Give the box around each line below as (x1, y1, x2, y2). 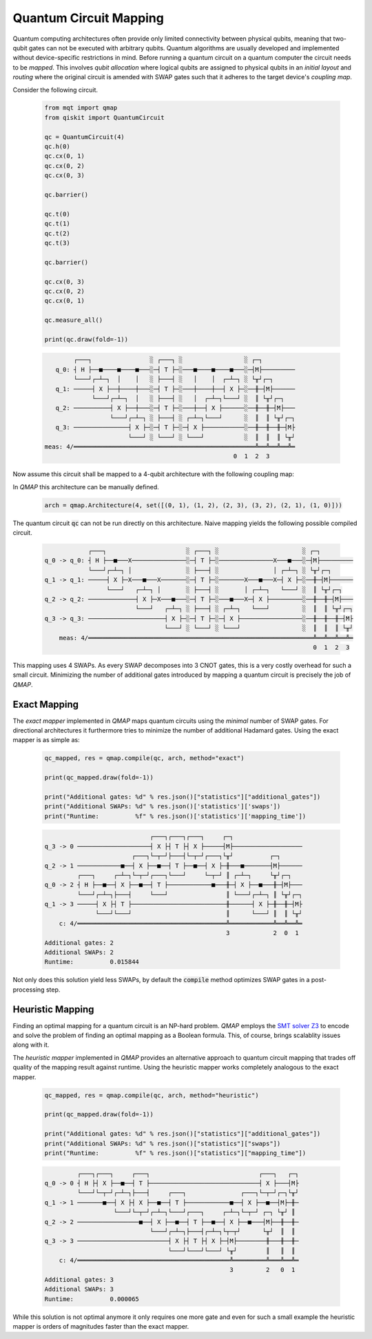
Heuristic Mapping (12, 1003, 94, 1015)
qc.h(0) (44, 143, 70, 151)
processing (12, 985, 45, 994)
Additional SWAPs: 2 (44, 948, 114, 957)
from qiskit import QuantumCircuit (44, 114, 165, 121)
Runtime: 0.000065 (44, 1295, 139, 1302)
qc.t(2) (44, 229, 70, 237)
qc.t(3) (44, 238, 70, 247)
